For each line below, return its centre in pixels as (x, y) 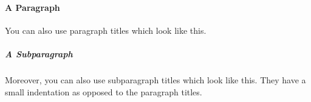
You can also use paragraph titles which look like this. (106, 30)
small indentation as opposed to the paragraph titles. (104, 91)
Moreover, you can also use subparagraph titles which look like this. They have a (155, 79)
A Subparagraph (39, 53)
